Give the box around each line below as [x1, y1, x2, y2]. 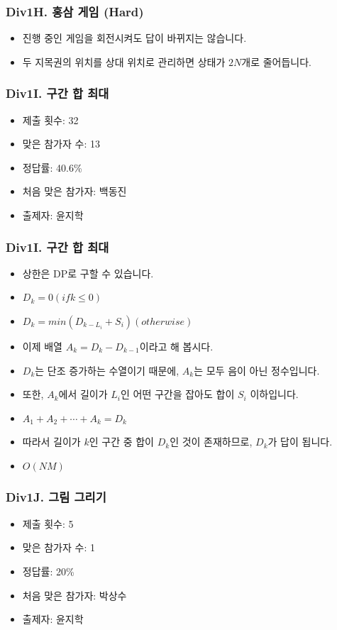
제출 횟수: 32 [22, 112, 79, 127]
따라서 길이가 [22, 434, 81, 449]
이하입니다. [250, 387, 299, 402]
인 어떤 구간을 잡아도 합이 [120, 387, 235, 402]
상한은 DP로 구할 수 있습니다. [22, 265, 154, 280]
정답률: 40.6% [22, 160, 82, 175]
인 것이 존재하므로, [170, 434, 253, 449]
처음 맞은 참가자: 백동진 [22, 184, 127, 199]
